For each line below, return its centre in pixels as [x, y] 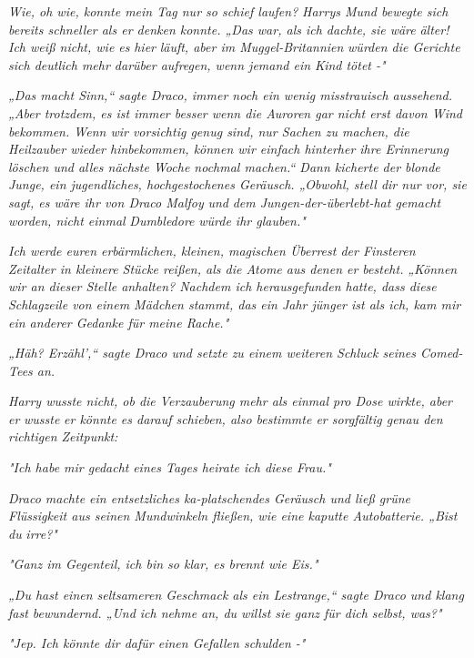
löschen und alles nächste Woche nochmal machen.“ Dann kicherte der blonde [224, 166]
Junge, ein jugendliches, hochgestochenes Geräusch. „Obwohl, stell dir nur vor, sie [237, 184]
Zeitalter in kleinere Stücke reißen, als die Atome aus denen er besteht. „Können [233, 268]
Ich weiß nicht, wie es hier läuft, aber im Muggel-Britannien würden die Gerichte [234, 47]
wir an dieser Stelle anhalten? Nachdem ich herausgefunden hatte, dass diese [222, 286]
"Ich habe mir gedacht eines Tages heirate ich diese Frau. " [170, 467]
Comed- [442, 353]
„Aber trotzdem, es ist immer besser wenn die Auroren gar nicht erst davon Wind [235, 112]
